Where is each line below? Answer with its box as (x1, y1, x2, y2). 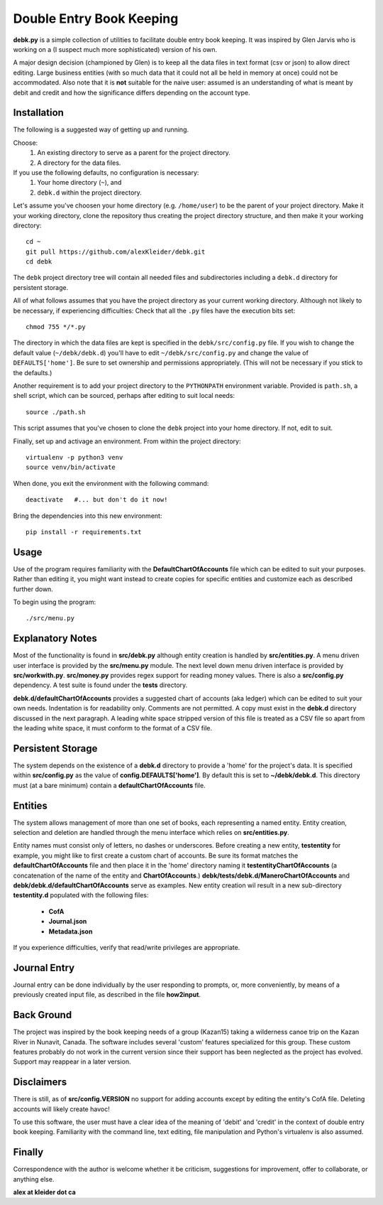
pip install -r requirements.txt (26, 528, 142, 536)
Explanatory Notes (13, 632, 97, 644)
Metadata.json (48, 927, 93, 936)
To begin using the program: (13, 598, 96, 606)
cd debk (26, 258, 52, 266)
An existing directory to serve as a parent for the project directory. (37, 148, 231, 157)
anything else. (13, 1174, 55, 1183)
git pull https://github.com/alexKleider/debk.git (26, 247, 206, 256)
